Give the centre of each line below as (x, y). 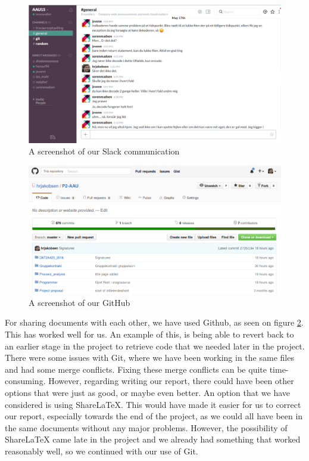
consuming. (25, 381)
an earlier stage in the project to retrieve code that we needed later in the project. (155, 346)
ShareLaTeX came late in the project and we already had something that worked (153, 439)
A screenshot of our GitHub (79, 302)
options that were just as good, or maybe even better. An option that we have (148, 392)
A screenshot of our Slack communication (104, 151)
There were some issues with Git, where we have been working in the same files (149, 358)
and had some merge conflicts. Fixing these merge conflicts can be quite (136, 369)
